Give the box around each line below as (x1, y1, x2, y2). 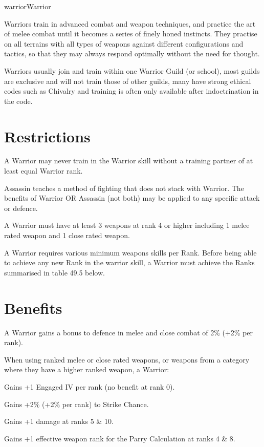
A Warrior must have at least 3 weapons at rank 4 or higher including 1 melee (4, 220, 250, 230)
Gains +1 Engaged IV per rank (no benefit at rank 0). (4, 381, 175, 392)
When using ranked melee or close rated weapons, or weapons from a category (4, 354, 250, 365)
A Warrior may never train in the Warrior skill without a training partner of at (4, 155, 253, 166)
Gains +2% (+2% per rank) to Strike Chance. (4, 398, 149, 409)
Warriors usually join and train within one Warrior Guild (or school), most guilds (4, 65, 260, 76)
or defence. (4, 202, 38, 213)
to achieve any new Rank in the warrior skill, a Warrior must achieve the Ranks (4, 257, 255, 268)
